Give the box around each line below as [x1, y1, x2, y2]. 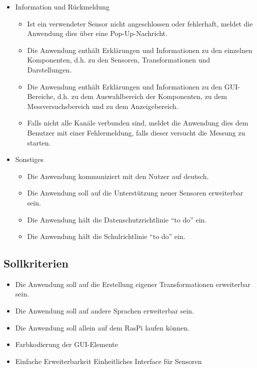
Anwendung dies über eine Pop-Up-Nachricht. [27, 28, 167, 38]
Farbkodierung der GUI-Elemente [15, 339, 118, 349]
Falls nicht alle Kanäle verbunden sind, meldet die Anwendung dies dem [27, 117, 248, 128]
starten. [27, 137, 51, 147]
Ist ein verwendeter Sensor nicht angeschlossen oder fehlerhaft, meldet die [27, 18, 253, 28]
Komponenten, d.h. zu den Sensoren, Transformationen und [27, 54, 210, 65]
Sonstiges [15, 154, 43, 164]
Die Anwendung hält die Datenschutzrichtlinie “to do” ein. [27, 214, 207, 224]
